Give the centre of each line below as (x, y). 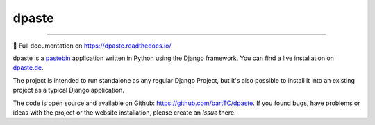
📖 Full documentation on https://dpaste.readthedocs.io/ (92, 46)
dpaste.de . (28, 68)
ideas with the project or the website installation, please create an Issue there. (124, 112)
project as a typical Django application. (69, 90)
